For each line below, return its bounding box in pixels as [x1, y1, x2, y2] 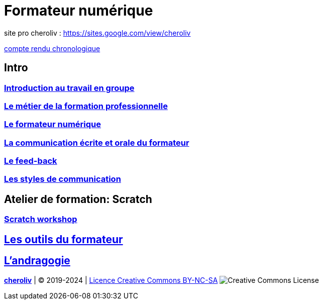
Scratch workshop [4, 214, 77, 225]
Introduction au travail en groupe [4, 82, 135, 93]
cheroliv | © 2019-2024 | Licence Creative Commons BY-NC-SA [4, 275, 218, 284]
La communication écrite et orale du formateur [4, 137, 189, 148]
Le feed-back [4, 156, 57, 166]
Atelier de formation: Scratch [4, 192, 152, 206]
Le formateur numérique [4, 119, 101, 130]
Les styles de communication [4, 174, 121, 184]
